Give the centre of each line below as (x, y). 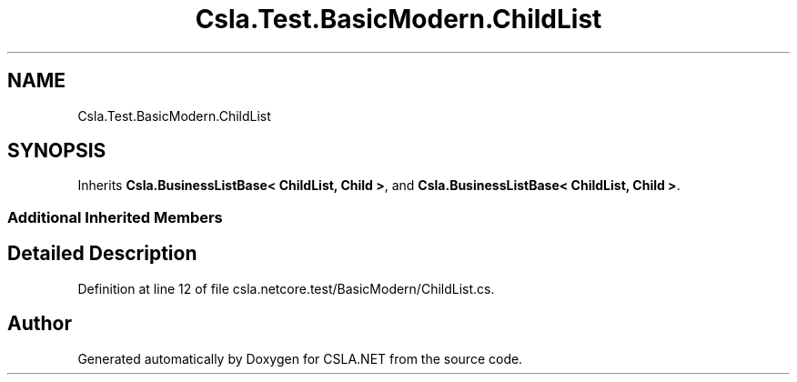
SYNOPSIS (57, 151)
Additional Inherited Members (115, 217)
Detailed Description (102, 254)
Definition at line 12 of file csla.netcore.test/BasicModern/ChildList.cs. (286, 288)
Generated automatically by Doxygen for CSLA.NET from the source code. (300, 358)
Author (40, 324)
